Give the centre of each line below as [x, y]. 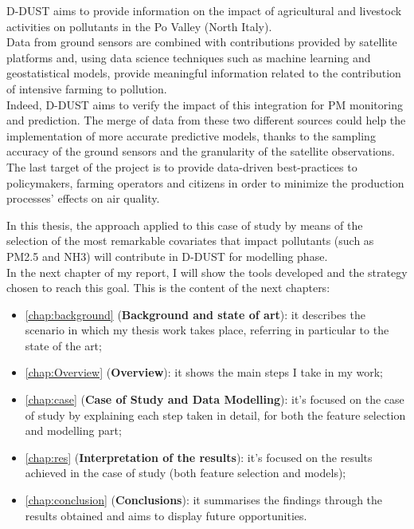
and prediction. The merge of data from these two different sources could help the [206, 120]
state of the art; [63, 345]
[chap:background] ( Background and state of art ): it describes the [195, 314]
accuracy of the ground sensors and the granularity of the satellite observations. [201, 151]
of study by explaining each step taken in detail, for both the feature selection [215, 415]
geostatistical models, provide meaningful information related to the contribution [204, 73]
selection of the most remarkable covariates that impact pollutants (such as [190, 241]
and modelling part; [73, 430]
